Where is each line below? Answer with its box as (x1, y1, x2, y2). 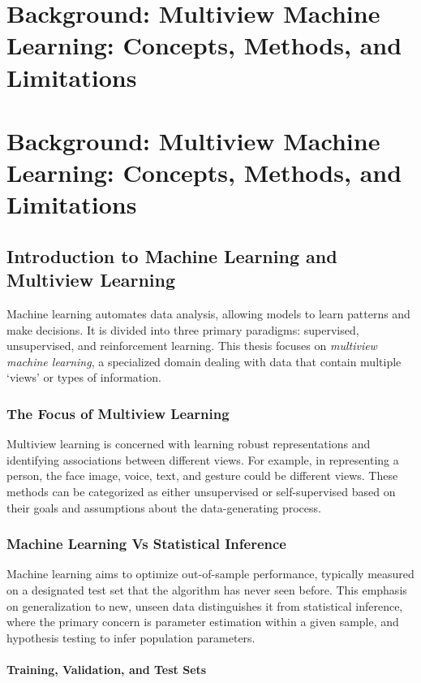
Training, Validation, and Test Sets (6, 661, 207, 678)
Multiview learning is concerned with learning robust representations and (6, 435, 371, 452)
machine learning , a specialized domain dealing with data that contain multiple (6, 352, 402, 370)
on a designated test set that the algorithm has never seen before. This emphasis (6, 581, 407, 599)
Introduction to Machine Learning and (6, 243, 337, 268)
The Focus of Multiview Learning (6, 403, 230, 423)
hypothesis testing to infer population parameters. (6, 629, 256, 646)
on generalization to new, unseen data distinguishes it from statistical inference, (6, 597, 403, 614)
